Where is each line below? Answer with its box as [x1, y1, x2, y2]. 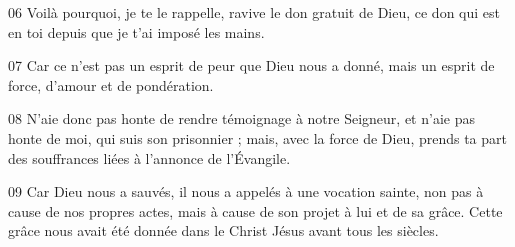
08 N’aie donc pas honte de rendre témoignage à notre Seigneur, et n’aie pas [8, 108, 475, 129]
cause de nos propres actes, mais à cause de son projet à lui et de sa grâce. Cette [8, 200, 503, 221]
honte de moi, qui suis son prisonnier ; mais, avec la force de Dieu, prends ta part [8, 127, 507, 148]
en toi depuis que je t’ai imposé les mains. [8, 21, 265, 42]
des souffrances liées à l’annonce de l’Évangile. [8, 147, 291, 168]
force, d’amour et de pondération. [8, 74, 214, 95]
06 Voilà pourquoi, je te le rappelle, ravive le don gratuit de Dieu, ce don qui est [8, 2, 500, 22]
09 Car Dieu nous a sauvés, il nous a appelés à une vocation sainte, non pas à [8, 181, 484, 202]
